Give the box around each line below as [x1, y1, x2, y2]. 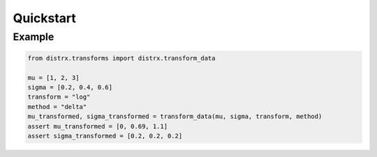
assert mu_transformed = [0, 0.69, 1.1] [27, 122, 168, 130]
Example [13, 31, 54, 43]
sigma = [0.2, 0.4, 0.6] [27, 83, 113, 91]
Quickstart [13, 10, 77, 26]
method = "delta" [27, 103, 87, 110]
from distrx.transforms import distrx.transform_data [27, 54, 216, 62]
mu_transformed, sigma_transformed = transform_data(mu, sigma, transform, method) [27, 113, 323, 121]
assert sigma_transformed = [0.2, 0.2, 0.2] [27, 132, 183, 140]
